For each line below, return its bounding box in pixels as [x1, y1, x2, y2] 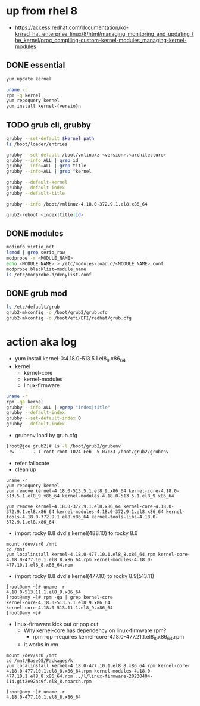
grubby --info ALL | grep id [6, 157, 79, 163]
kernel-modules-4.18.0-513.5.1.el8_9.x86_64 [62, 493, 174, 499]
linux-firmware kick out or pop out [14, 620, 99, 627]
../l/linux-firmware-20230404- [75, 673, 153, 679]
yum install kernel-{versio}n [6, 103, 82, 110]
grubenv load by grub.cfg [14, 432, 78, 439]
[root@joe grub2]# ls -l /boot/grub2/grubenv [6, 443, 121, 449]
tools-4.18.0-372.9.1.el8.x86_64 [6, 514, 89, 520]
